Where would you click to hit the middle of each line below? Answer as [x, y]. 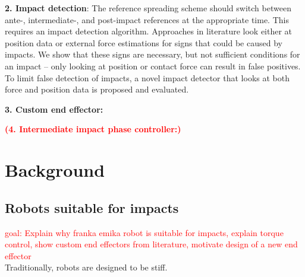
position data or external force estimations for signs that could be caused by [144, 42]
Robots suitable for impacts [92, 207]
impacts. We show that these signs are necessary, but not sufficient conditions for [152, 54]
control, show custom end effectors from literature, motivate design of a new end [151, 244]
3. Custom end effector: [54, 109]
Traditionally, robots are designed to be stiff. [86, 267]
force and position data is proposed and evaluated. [97, 89]
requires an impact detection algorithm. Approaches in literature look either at [149, 31]
